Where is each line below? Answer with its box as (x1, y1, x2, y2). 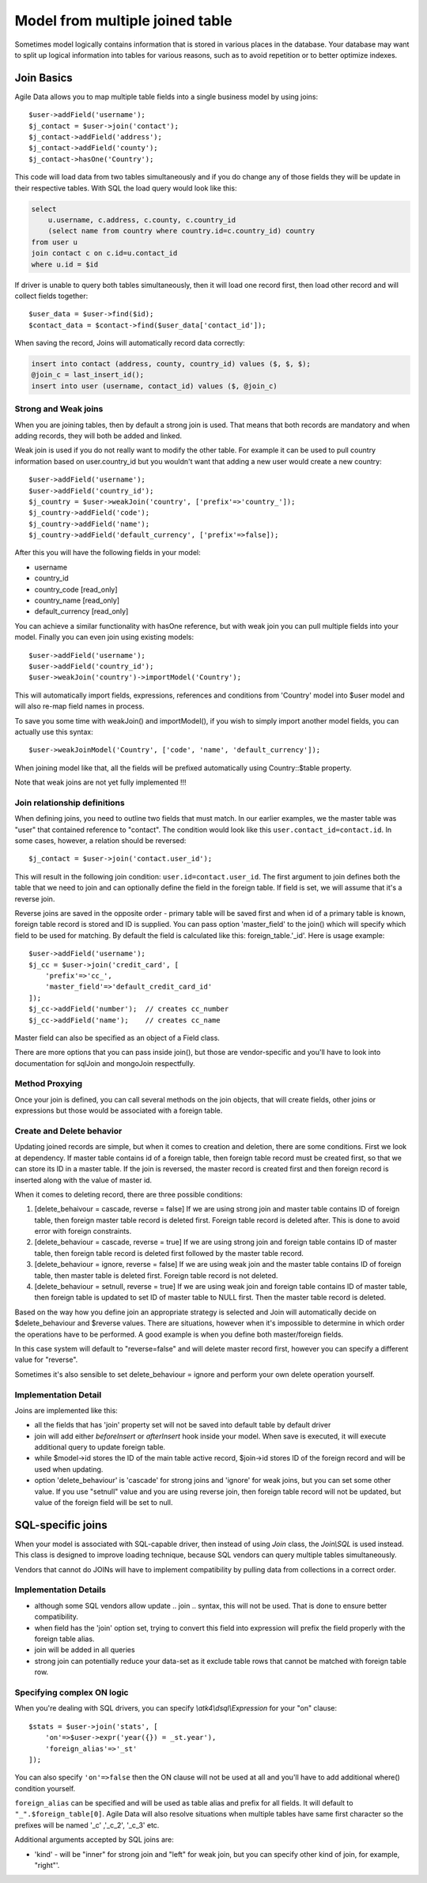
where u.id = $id (31, 259, 99, 269)
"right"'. (34, 1861, 60, 1870)
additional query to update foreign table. (34, 1442, 166, 1452)
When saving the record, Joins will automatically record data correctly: (14, 338, 245, 348)
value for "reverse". (14, 1355, 78, 1364)
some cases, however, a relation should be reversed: (14, 836, 187, 845)
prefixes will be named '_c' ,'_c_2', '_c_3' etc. (14, 1820, 160, 1830)
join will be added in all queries (34, 1645, 135, 1654)
